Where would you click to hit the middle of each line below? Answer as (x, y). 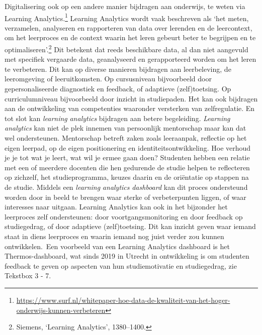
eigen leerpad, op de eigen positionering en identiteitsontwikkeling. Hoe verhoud (128, 147)
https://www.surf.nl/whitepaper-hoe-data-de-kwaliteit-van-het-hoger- (123, 300)
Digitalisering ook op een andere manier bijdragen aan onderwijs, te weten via (125, 6)
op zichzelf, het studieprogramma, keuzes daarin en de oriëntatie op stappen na (127, 177)
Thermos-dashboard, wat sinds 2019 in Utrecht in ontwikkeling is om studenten (127, 256)
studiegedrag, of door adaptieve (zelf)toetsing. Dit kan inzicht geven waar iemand (130, 226)
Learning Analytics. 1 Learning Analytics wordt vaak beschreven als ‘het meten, (127, 17)
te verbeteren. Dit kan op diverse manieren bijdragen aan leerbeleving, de (118, 69)
